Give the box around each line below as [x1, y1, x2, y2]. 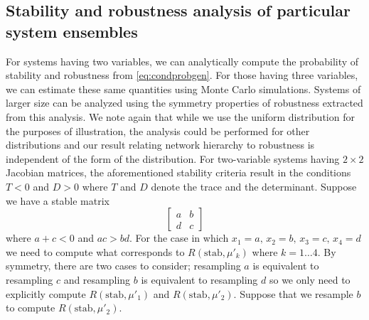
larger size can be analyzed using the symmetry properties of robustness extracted [6, 95, 363, 110]
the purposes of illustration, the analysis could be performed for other [6, 123, 310, 138]
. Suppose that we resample [233, 286, 353, 301]
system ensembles [6, 20, 138, 42]
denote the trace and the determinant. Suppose [151, 178, 357, 193]
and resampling [63, 272, 131, 287]
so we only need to [269, 272, 351, 287]
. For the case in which [129, 230, 229, 245]
